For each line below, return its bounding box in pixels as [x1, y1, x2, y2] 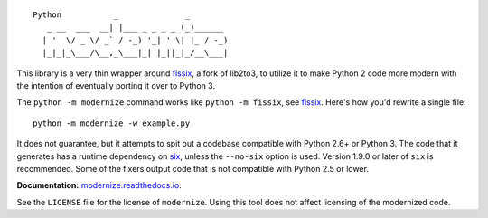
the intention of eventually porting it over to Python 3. [16, 80, 216, 90]
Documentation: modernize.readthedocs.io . [16, 180, 183, 191]
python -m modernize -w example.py [33, 118, 191, 128]
